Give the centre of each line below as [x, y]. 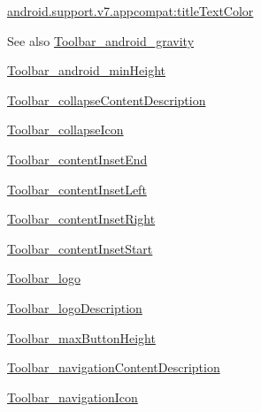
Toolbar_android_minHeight [87, 70]
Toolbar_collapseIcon [65, 130]
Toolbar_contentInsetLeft [77, 189]
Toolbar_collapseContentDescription [107, 99]
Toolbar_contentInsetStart [80, 248]
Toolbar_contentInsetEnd [77, 159]
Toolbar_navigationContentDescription [114, 367]
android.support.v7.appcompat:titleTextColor [130, 11]
